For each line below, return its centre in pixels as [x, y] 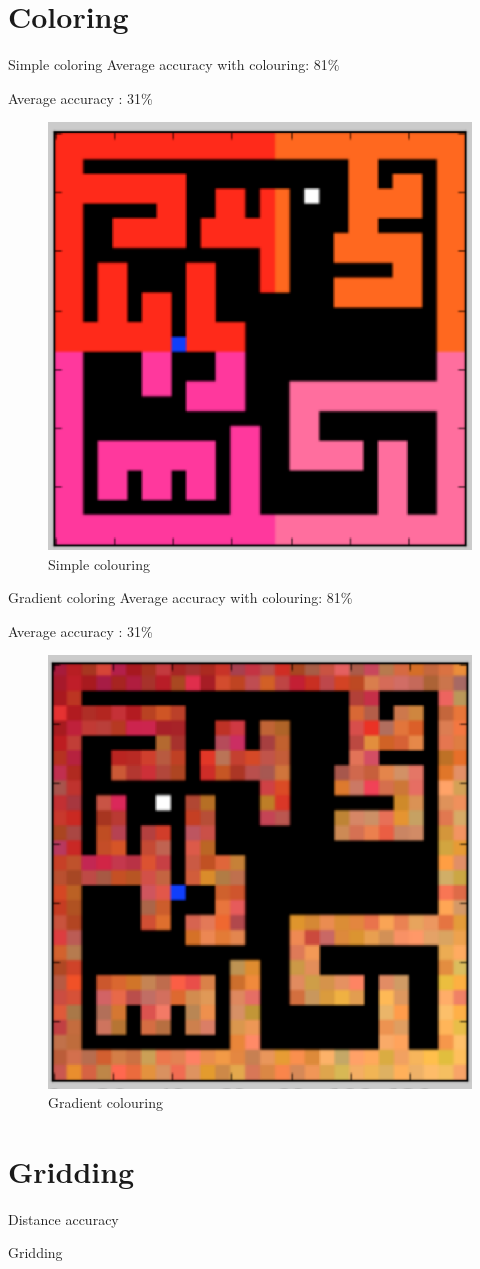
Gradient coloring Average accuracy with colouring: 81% [180, 597]
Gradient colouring [105, 1102]
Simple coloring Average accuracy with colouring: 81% [174, 64]
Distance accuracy [63, 1218]
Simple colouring [99, 563]
